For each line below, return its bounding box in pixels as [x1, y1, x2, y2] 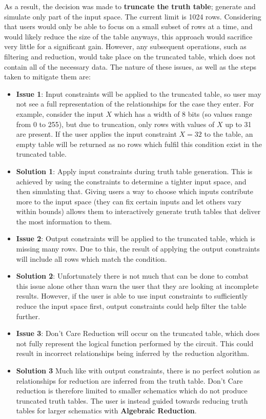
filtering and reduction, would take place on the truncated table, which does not [4, 51, 256, 61]
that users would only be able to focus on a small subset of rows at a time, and [4, 21, 253, 32]
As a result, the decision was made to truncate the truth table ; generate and [4, 1, 256, 11]
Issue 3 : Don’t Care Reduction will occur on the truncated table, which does [16, 328, 260, 339]
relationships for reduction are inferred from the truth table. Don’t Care [16, 375, 243, 386]
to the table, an [204, 129, 253, 139]
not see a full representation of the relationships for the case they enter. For [16, 98, 254, 109]
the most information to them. [16, 216, 112, 226]
